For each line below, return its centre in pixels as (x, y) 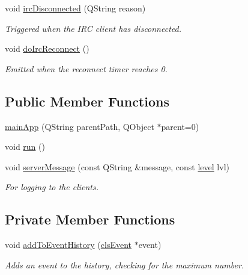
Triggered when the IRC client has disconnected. (93, 28)
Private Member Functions (90, 219)
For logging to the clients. (52, 187)
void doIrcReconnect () (47, 48)
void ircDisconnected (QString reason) (75, 8)
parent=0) (180, 126)
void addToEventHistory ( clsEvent (68, 245)
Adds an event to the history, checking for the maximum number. (125, 264)
